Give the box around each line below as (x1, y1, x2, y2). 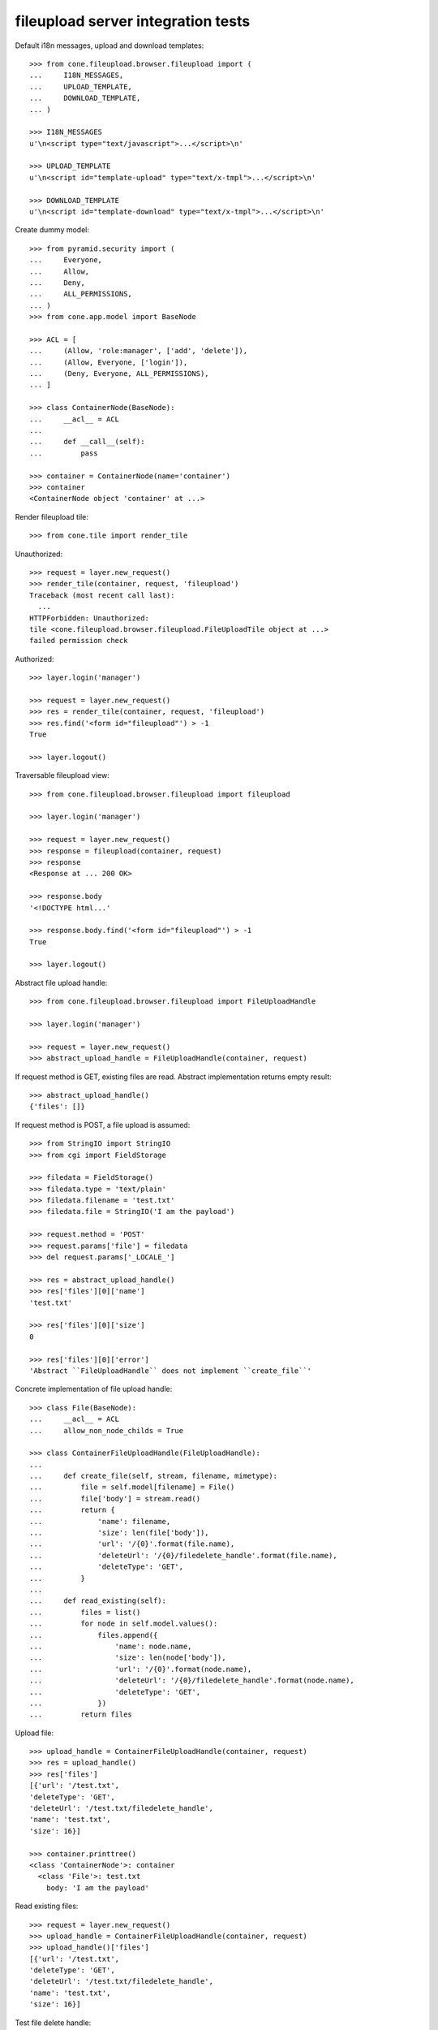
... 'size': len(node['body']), (29, 1653, 226, 1662)
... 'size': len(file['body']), (29, 1528, 210, 1538)
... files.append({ (29, 1630, 158, 1639)
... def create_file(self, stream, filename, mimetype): (29, 1471, 277, 1481)
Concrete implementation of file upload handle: (15, 1384, 173, 1394)
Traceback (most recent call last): (29, 590, 175, 600)
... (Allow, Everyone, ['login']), (29, 357, 188, 367)
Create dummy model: (15, 225, 89, 235)
